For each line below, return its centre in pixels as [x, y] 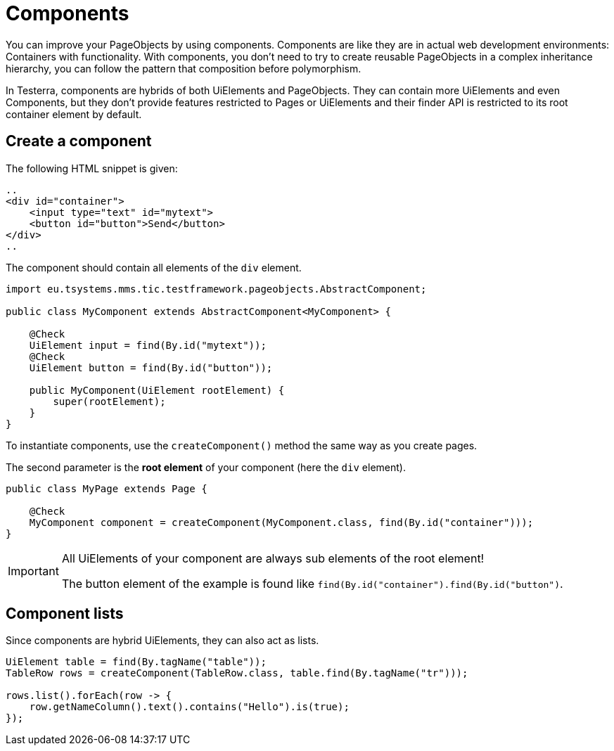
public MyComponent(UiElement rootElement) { [157, 390]
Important [33, 571]
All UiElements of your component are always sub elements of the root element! [273, 558]
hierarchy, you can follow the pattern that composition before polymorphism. [184, 68]
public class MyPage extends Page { [107, 488]
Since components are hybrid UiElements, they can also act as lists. [162, 641]
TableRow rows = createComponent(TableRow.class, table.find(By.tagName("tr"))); [237, 673]
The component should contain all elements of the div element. [154, 267]
